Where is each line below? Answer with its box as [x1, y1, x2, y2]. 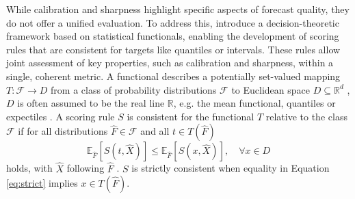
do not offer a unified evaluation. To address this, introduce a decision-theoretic [6, 15, 339, 29]
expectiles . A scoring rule [6, 109, 115, 123]
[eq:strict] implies [6, 176, 78, 190]
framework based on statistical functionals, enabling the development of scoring [6, 29, 339, 43]
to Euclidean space [231, 82, 311, 96]
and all [140, 124, 170, 138]
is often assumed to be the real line [17, 96, 165, 110]
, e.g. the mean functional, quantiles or [173, 96, 336, 110]
